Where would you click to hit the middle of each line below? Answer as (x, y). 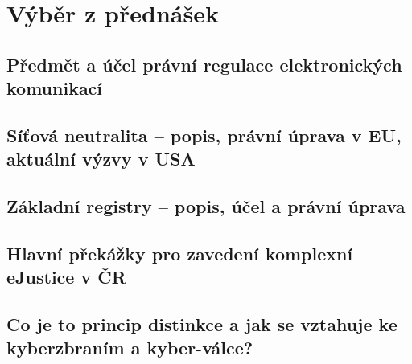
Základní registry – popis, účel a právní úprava (206, 206)
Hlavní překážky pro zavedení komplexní (180, 253)
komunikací (55, 88)
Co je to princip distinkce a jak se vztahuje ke (202, 324)
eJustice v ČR (66, 277)
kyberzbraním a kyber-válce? (130, 348)
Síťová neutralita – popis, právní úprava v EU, (204, 135)
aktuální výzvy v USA (101, 159)
